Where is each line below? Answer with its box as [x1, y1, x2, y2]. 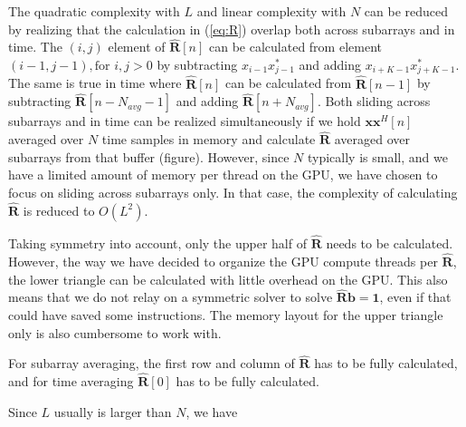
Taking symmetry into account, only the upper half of [8, 234, 307, 253]
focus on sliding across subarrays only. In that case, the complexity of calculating [8, 183, 458, 202]
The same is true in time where [8, 73, 182, 92]
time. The [8, 37, 62, 56]
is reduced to [23, 200, 95, 219]
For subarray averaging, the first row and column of [8, 354, 295, 373]
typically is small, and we [307, 147, 448, 166]
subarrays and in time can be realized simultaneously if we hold [8, 112, 361, 131]
